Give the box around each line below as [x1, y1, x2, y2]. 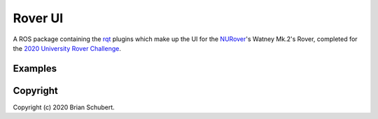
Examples [13, 63, 57, 74]
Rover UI [13, 10, 64, 26]
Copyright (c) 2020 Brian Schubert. [13, 103, 115, 111]
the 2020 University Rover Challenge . [13, 44, 122, 52]
